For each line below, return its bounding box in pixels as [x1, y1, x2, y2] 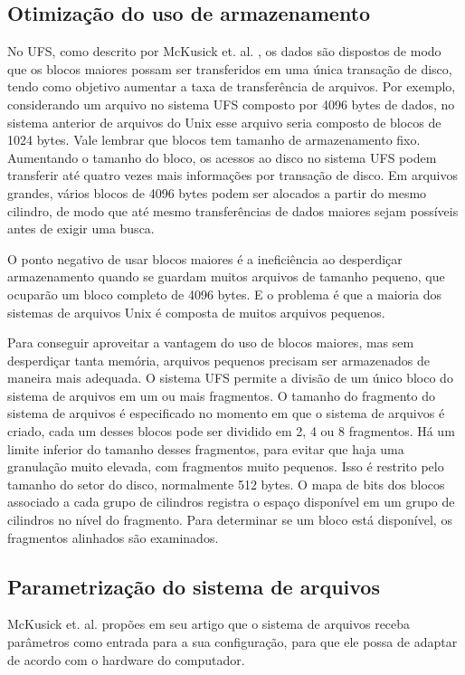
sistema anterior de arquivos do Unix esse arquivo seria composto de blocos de [7, 112, 441, 131]
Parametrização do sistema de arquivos [7, 572, 380, 600]
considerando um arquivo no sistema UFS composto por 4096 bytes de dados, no [7, 94, 455, 113]
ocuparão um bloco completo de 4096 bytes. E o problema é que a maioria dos [7, 284, 441, 303]
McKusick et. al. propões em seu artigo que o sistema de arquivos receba [7, 614, 411, 633]
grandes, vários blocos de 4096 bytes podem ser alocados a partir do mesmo [7, 183, 427, 202]
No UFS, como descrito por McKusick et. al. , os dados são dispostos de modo [7, 42, 441, 61]
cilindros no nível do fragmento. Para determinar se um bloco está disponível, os [7, 510, 452, 529]
